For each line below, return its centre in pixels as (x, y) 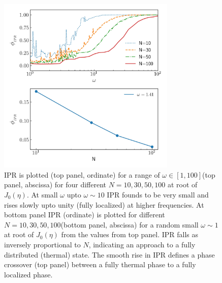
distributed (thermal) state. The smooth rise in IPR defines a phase (109, 254)
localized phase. (28, 274)
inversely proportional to (42, 244)
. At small (42, 195)
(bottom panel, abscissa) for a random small (130, 224)
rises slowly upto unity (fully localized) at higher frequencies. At (104, 204)
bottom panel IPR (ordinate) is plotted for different (85, 215)
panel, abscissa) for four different (55, 185)
